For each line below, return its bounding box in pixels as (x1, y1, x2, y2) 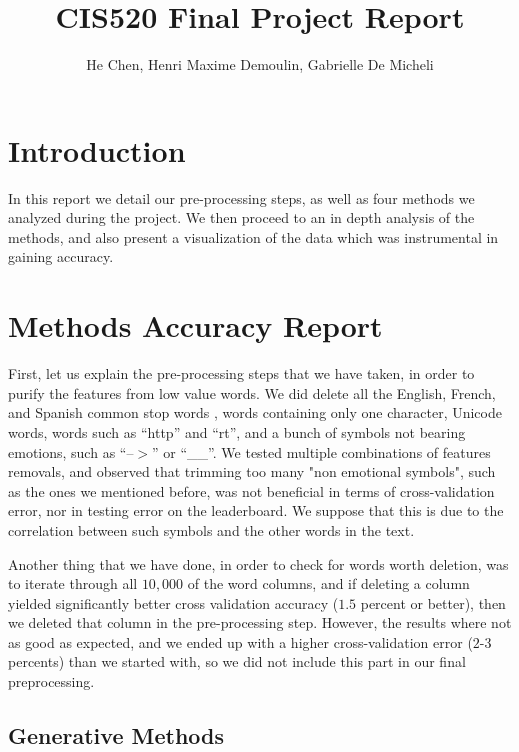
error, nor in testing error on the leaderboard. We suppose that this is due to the (8, 500, 504, 521)
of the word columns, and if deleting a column (187, 573, 470, 594)
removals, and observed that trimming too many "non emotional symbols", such (8, 461, 496, 482)
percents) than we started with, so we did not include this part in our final (8, 651, 466, 672)
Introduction (8, 129, 186, 170)
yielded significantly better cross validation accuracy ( (8, 592, 339, 613)
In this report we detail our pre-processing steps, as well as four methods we (8, 187, 475, 208)
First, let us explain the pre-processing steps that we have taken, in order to (8, 363, 475, 384)
